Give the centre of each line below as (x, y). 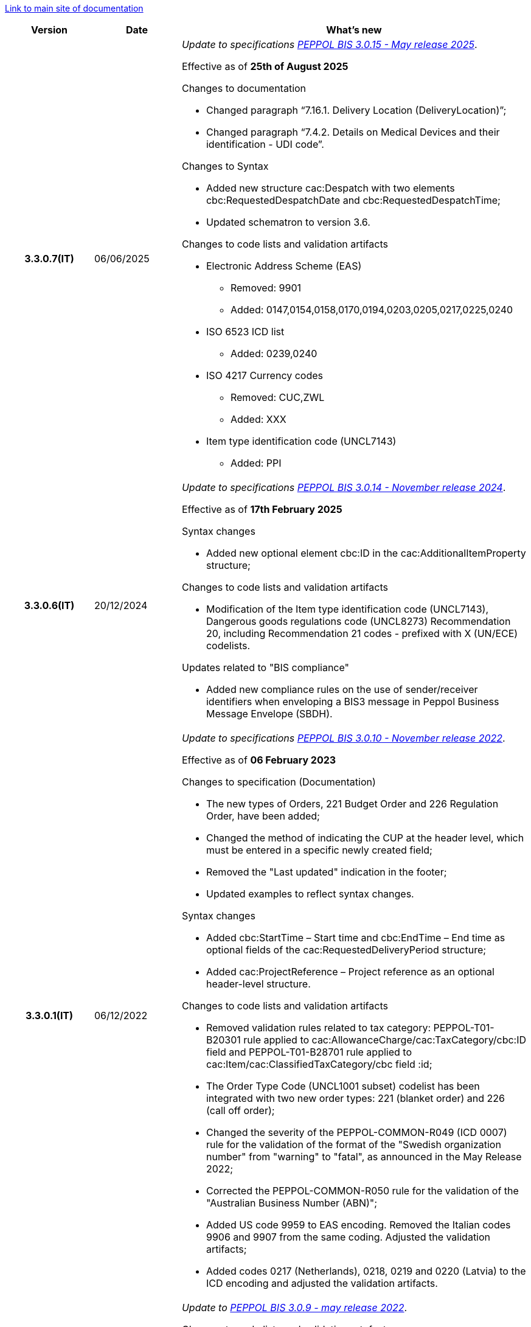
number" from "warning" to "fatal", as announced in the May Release (364, 1157)
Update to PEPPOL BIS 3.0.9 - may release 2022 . (294, 1308)
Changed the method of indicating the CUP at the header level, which (365, 838)
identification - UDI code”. (265, 144)
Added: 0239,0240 (274, 354)
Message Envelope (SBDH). (269, 714)
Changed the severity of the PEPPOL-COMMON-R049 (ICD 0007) (356, 1132)
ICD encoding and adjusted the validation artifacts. (322, 1283)
